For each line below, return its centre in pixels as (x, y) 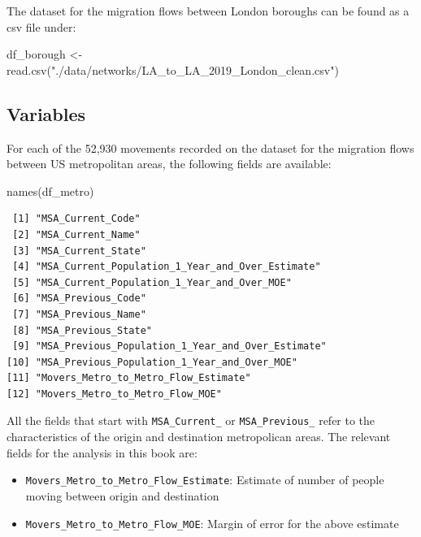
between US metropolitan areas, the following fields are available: (169, 164)
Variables (46, 113)
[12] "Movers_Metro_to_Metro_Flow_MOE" (114, 394)
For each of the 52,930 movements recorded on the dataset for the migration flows (210, 147)
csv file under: (41, 26)
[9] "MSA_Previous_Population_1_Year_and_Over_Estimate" (169, 346)
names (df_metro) (50, 191)
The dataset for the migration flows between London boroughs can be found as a (208, 11)
